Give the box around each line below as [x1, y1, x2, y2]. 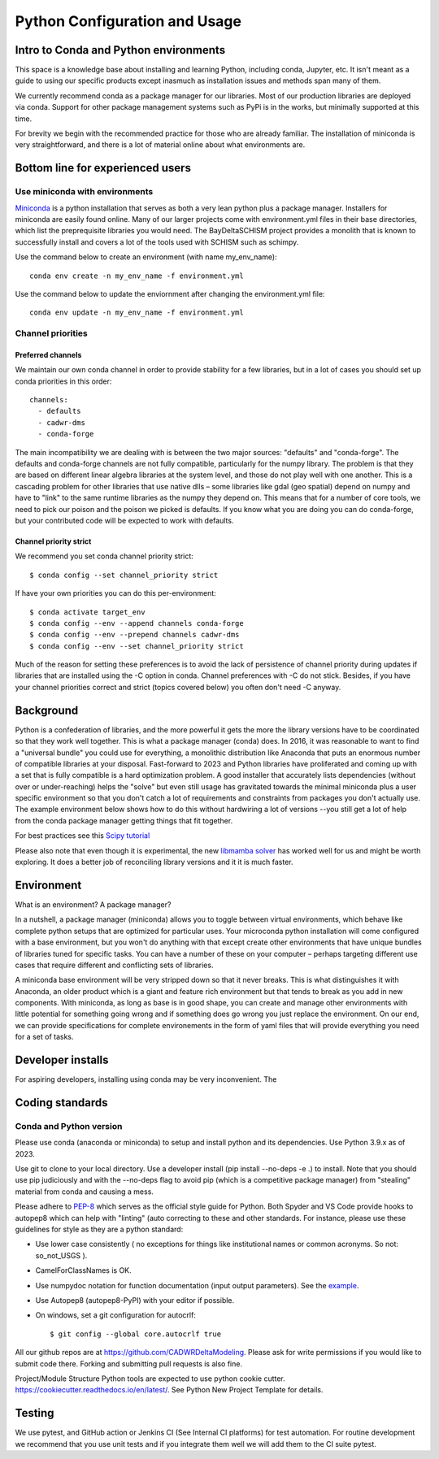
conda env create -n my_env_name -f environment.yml [29, 271, 244, 280]
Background [15, 703, 79, 717]
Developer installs [15, 1053, 109, 1067]
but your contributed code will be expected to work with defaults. [15, 515, 234, 525]
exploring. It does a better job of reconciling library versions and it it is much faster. [15, 858, 293, 867]
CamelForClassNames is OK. [35, 1266, 132, 1275]
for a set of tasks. [15, 1032, 74, 1042]
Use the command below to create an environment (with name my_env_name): [15, 252, 277, 262]
